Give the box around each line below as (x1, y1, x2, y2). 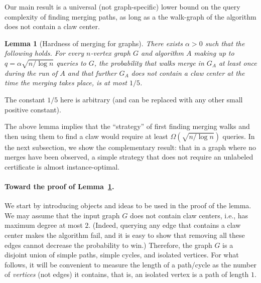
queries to (56, 57, 86, 68)
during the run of (5, 67, 58, 78)
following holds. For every (5, 48, 84, 58)
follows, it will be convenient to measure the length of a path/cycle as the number (5, 259, 256, 269)
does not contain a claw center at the (131, 67, 245, 78)
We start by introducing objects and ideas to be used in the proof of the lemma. (5, 200, 251, 211)
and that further (67, 67, 117, 78)
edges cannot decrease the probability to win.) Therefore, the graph (5, 239, 212, 250)
